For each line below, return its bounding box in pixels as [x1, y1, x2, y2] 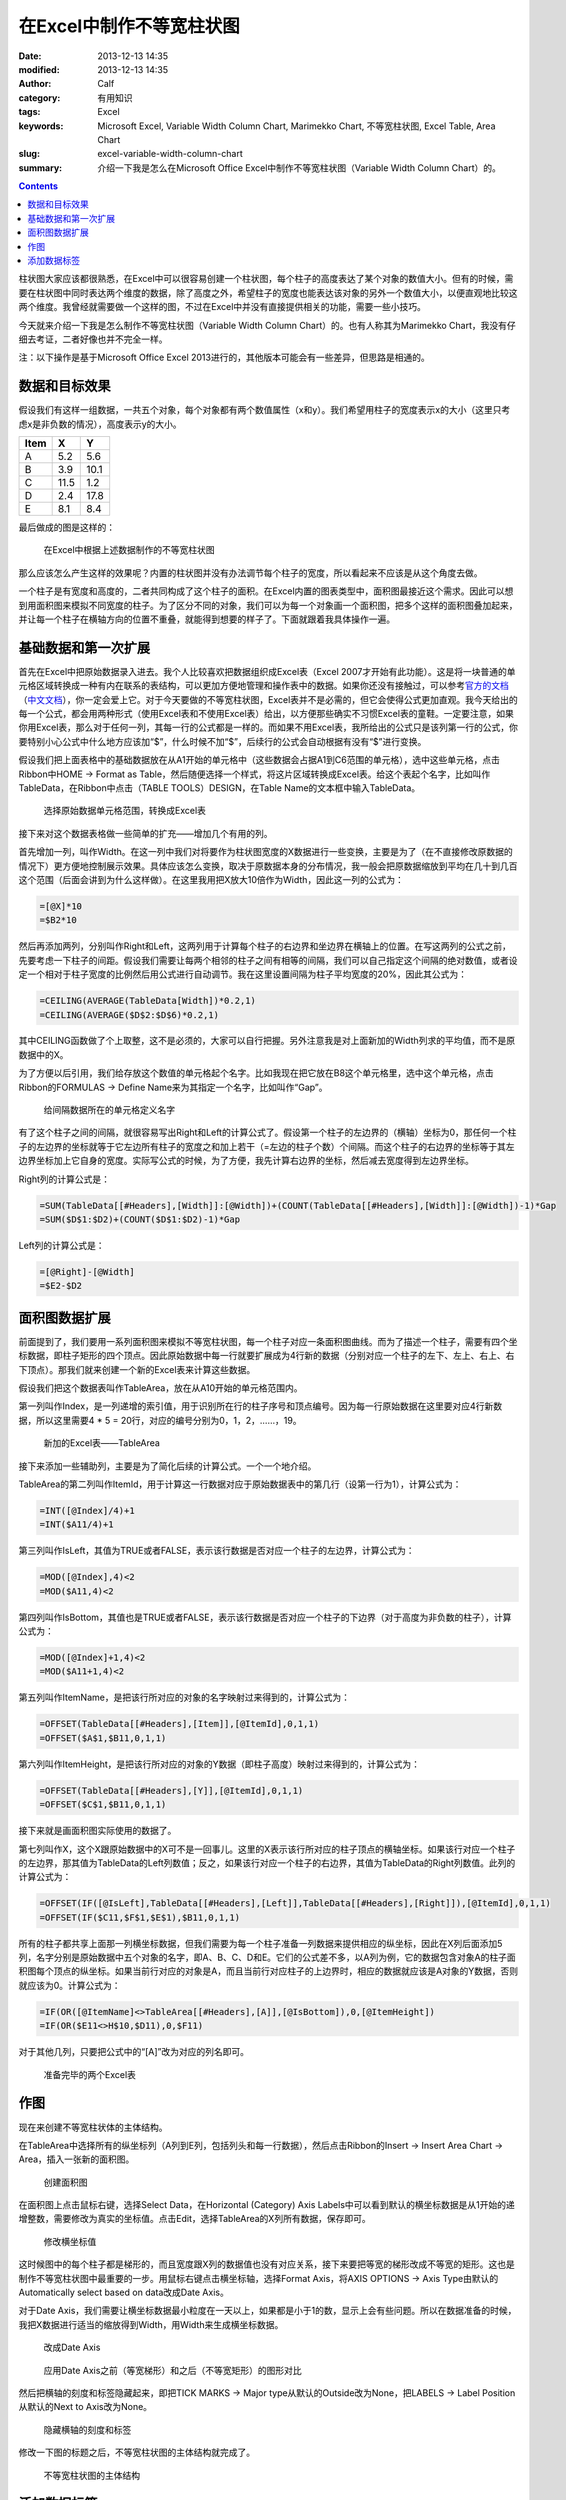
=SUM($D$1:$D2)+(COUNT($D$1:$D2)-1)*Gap [39, 1213, 240, 1225]
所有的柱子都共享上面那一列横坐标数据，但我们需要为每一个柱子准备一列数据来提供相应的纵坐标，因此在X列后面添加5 [18, 1937, 503, 1949]
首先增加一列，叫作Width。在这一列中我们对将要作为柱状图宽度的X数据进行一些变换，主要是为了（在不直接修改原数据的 [18, 846, 514, 858]
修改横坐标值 [43, 2235, 97, 2247]
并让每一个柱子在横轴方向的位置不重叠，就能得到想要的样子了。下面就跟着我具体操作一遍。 [18, 613, 395, 625]
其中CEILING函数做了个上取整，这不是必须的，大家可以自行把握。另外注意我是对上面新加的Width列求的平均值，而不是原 [18, 1035, 515, 1047]
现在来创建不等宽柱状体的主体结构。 [18, 2121, 168, 2133]
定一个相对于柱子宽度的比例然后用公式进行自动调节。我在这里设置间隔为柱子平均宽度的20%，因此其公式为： [18, 968, 468, 980]
